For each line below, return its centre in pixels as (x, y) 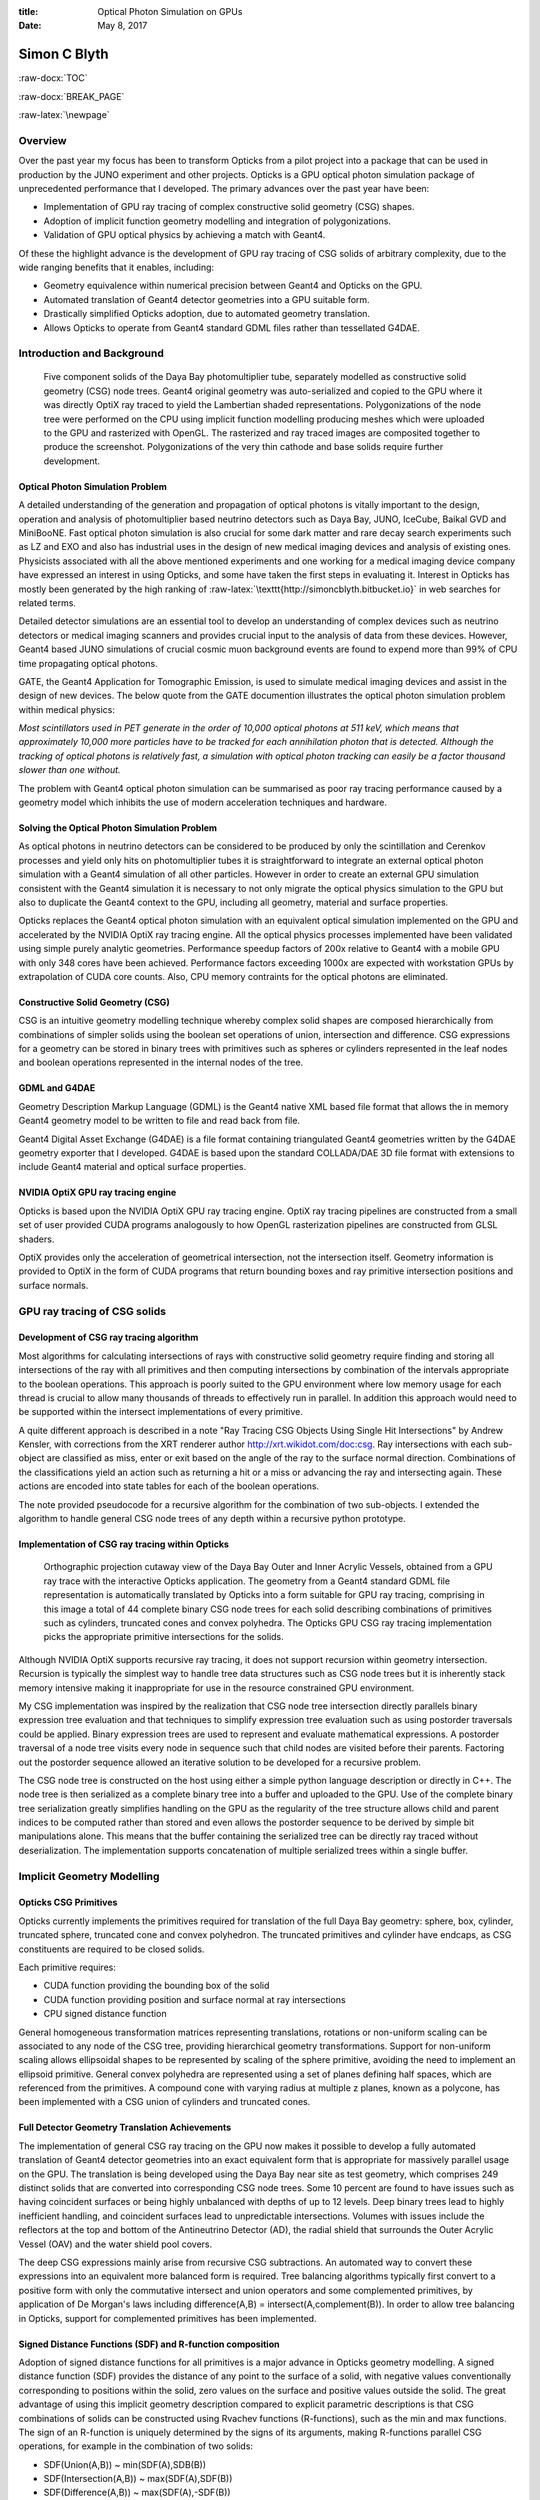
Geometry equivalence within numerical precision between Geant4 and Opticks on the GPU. (233, 286)
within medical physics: (66, 709)
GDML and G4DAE (57, 1088)
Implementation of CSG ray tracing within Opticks (124, 1544)
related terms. (47, 602)
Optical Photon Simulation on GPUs (170, 11)
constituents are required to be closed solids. (111, 1949)
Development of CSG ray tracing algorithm (108, 1337)
